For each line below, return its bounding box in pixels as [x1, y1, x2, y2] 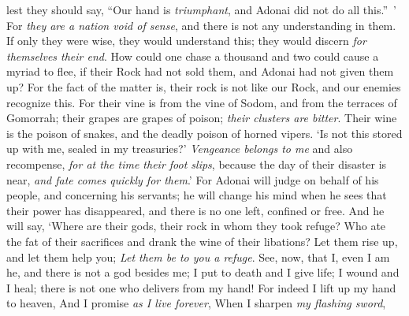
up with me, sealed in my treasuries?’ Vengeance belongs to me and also [6, 140, 353, 157]
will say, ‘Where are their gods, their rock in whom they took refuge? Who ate [6, 217, 386, 234]
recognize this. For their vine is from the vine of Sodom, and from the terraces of [6, 94, 397, 110]
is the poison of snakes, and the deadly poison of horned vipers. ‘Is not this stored [6, 125, 403, 141]
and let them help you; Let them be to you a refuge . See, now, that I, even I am [6, 248, 390, 265]
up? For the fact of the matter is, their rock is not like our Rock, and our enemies [6, 78, 401, 95]
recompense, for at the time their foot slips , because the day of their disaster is [6, 155, 387, 172]
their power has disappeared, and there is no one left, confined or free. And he [6, 202, 385, 218]
